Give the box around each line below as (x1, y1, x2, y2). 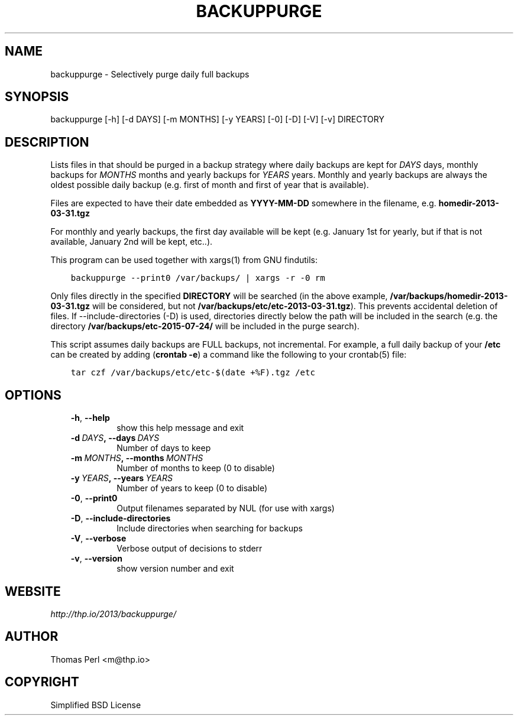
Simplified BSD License (50, 699, 141, 710)
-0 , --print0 (70, 493, 118, 504)
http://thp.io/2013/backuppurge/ (50, 608, 176, 619)
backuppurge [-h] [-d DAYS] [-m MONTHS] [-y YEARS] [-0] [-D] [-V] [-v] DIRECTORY (50, 114, 384, 125)
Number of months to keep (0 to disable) (116, 463, 275, 473)
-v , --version (70, 553, 122, 564)
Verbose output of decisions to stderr (116, 543, 263, 554)
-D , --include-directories (70, 513, 171, 524)
